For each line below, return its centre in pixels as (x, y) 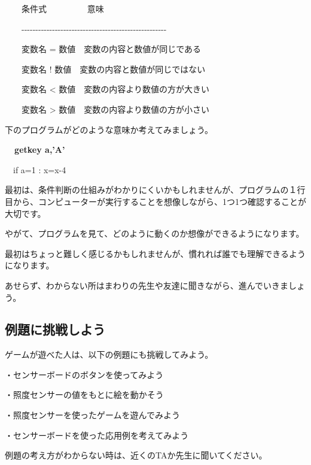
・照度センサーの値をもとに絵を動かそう (84, 395)
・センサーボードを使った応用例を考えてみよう (97, 435)
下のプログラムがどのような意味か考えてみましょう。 (109, 129)
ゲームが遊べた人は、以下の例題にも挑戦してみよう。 (109, 354)
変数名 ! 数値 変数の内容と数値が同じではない (113, 69)
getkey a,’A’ (40, 150)
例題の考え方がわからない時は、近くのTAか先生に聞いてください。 (136, 455)
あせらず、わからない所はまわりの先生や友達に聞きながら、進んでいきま (147, 285)
